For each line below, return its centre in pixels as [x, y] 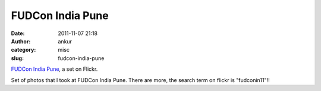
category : [23, 50]
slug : [17, 58]
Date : [18, 33]
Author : [21, 41]
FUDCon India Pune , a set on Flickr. [54, 69]
